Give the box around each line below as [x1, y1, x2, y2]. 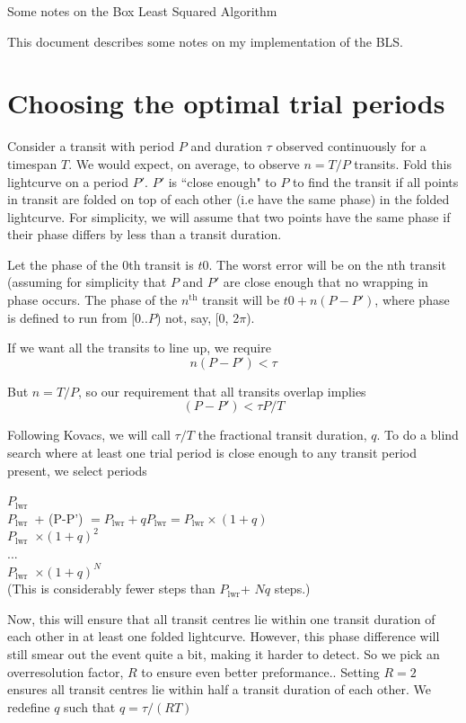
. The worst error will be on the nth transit [208, 254, 446, 273]
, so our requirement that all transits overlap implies [78, 381, 366, 400]
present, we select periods [7, 460, 147, 479]
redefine [7, 697, 50, 716]
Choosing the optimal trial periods [7, 85, 445, 121]
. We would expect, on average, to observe [68, 154, 300, 173]
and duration [190, 137, 262, 156]
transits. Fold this [354, 154, 452, 173]
